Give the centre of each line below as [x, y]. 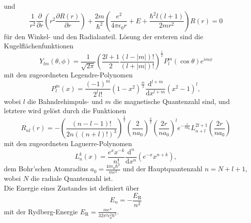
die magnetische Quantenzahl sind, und [172, 101]
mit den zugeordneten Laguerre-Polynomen [68, 143]
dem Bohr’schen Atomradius [46, 169]
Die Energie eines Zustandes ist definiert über [72, 187]
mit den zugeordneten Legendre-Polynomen [68, 75]
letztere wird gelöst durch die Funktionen [65, 111]
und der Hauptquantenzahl [163, 169]
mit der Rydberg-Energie [41, 211]
